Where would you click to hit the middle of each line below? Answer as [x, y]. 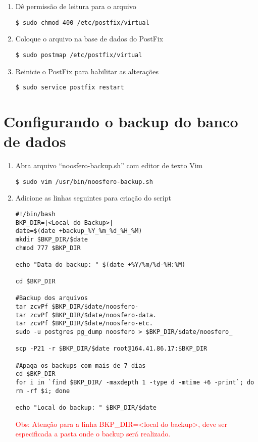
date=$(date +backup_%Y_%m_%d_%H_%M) [79, 231]
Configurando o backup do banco [121, 121]
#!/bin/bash [35, 214]
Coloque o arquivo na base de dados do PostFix [89, 39]
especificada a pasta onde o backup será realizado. [93, 434]
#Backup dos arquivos [51, 298]
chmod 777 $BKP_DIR [48, 248]
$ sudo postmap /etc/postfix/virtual [79, 55]
